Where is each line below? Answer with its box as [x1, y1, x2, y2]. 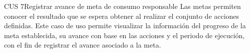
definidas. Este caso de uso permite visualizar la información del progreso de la [4, 20, 246, 31]
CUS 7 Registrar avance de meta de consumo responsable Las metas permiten [4, 1, 241, 11]
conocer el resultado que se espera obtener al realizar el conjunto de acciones [4, 10, 239, 21]
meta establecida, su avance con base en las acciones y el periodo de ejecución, [4, 30, 245, 40]
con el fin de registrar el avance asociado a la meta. [4, 40, 161, 50]
